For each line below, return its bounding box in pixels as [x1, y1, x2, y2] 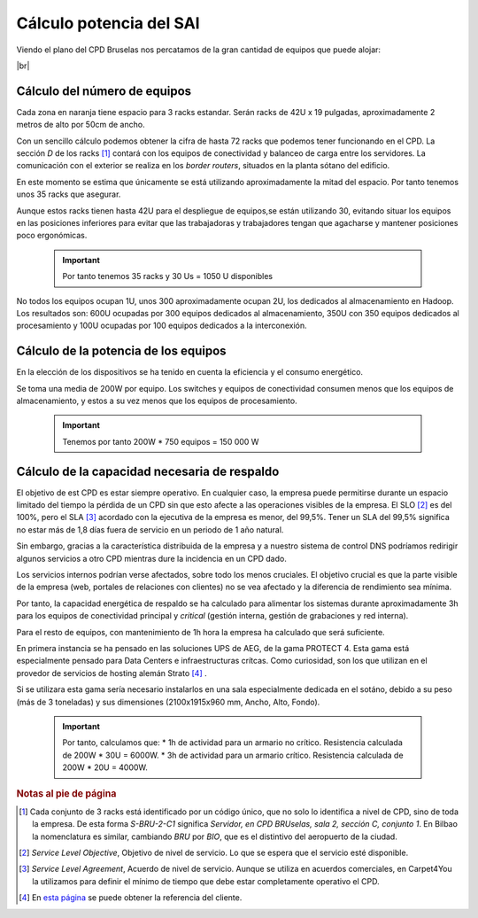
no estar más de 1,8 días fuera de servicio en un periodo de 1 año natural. [16, 524, 284, 535]
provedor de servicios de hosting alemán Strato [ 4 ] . [16, 667, 207, 678]
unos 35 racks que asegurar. [16, 189, 121, 199]
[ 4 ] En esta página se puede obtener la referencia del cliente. [19, 892, 243, 903]
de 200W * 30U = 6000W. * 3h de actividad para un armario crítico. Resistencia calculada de [62, 750, 404, 760]
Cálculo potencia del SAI [16, 13, 200, 33]
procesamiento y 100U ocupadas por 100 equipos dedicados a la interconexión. [16, 320, 307, 331]
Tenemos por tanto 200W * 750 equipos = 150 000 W [62, 436, 259, 447]
